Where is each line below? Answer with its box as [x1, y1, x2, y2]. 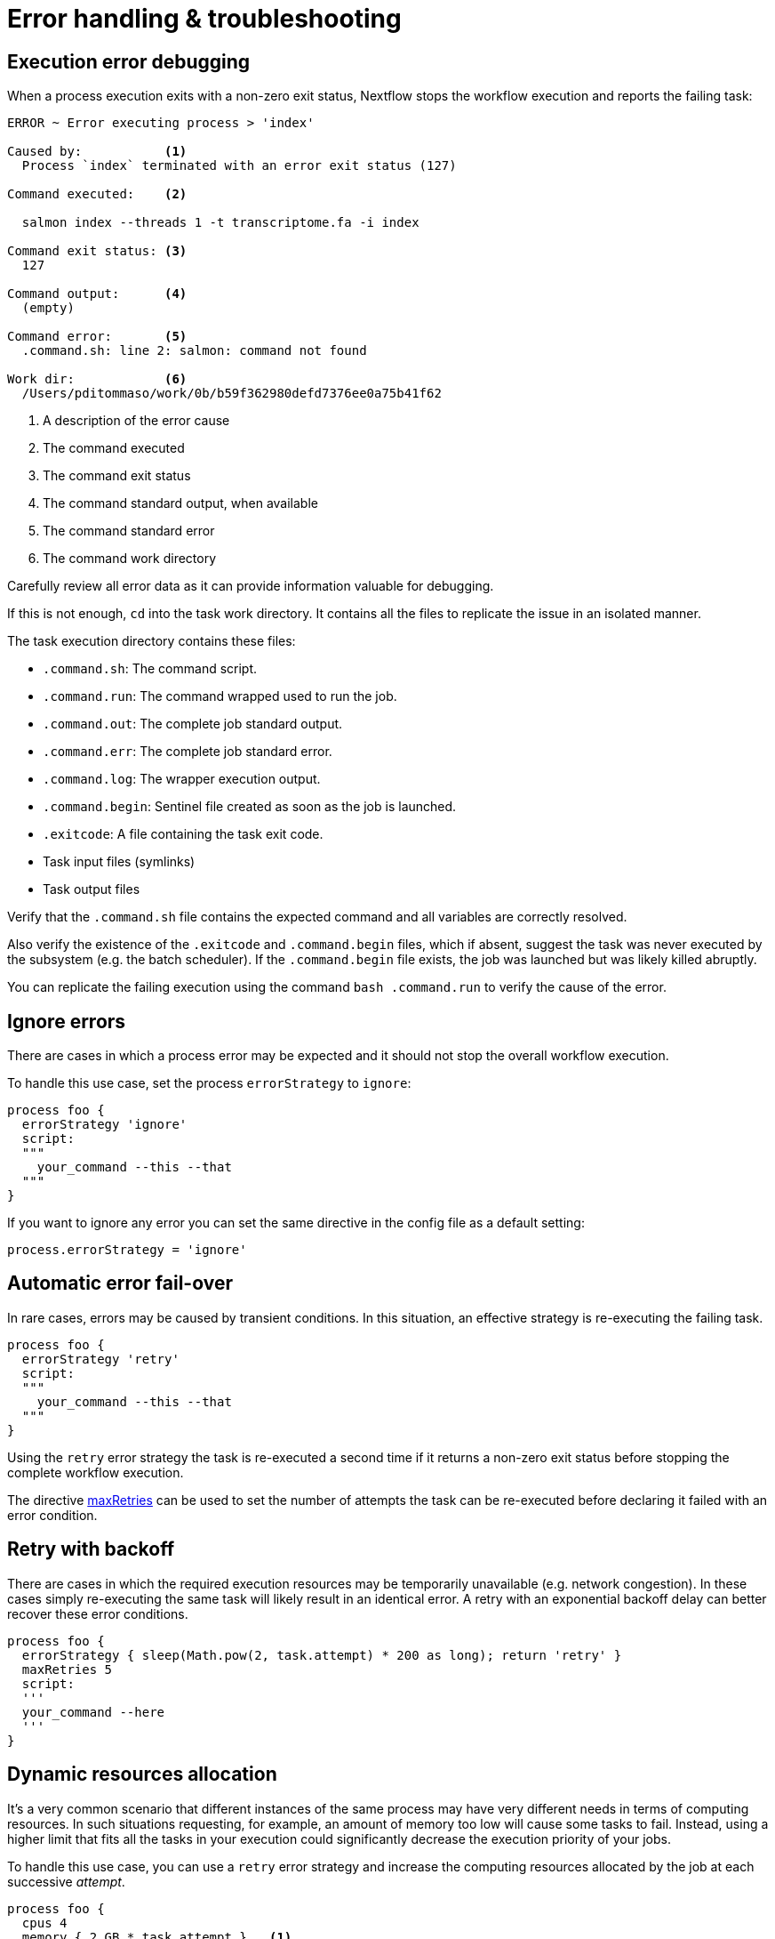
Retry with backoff [7, 1538, 174, 1561]
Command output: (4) [7, 286, 188, 302]
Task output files [43, 881, 140, 897]
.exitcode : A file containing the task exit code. [43, 826, 324, 842]
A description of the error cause [43, 413, 230, 429]
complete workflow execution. [7, 1464, 184, 1480]
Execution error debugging [7, 50, 251, 73]
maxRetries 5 [21, 1661, 113, 1677]
